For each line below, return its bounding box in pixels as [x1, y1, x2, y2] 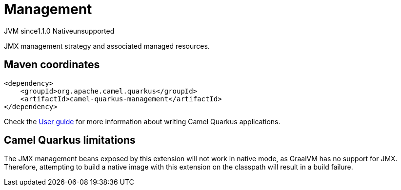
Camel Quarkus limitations [4, 134, 136, 147]
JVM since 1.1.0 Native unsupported [4, 26, 115, 35]
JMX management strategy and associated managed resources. [4, 41, 210, 50]
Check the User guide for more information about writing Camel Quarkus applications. [4, 117, 281, 126]
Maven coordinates [4, 58, 100, 71]
